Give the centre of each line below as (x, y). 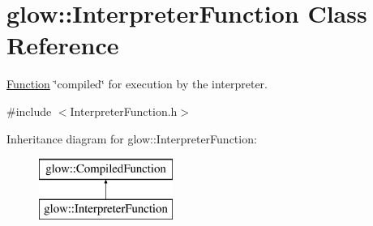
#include (29, 111)
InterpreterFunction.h (124, 111)
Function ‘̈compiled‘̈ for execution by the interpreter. (137, 84)
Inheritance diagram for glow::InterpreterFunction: (132, 138)
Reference (63, 45)
